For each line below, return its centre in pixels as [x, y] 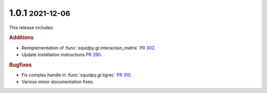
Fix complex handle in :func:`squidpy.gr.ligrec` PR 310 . [77, 75]
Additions [22, 38]
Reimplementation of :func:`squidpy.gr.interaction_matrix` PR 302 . [89, 48]
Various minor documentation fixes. [58, 82]
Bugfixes [21, 65]
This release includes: [31, 28]
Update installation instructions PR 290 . [62, 55]
